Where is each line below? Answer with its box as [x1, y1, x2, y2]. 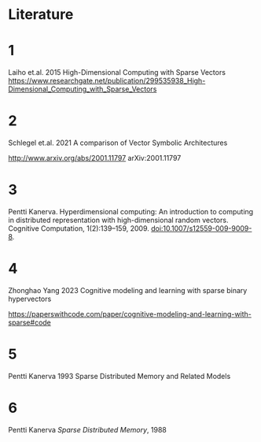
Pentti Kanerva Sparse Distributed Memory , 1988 [8, 425, 167, 434]
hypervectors [8, 294, 52, 303]
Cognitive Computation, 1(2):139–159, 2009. [8, 224, 149, 233]
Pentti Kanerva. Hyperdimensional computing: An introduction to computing [8, 207, 254, 216]
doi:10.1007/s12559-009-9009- [150, 224, 252, 233]
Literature [8, 6, 74, 24]
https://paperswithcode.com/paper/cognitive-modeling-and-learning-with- [8, 309, 252, 318]
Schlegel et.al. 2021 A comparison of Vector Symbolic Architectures [8, 138, 228, 147]
